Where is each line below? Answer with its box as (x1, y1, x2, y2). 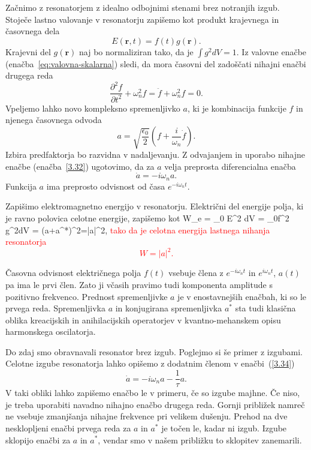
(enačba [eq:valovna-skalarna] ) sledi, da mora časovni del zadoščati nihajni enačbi (5, 57, 306, 70)
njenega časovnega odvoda (5, 113, 102, 126)
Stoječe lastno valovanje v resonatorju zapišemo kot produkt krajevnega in (5, 13, 279, 25)
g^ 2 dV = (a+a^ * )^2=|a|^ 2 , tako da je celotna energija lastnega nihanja (5, 223, 270, 236)
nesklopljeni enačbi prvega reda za (5, 421, 131, 434)
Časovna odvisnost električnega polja (5, 266, 141, 279)
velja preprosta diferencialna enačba (164, 160, 296, 172)
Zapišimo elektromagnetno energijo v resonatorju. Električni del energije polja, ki (5, 200, 304, 212)
